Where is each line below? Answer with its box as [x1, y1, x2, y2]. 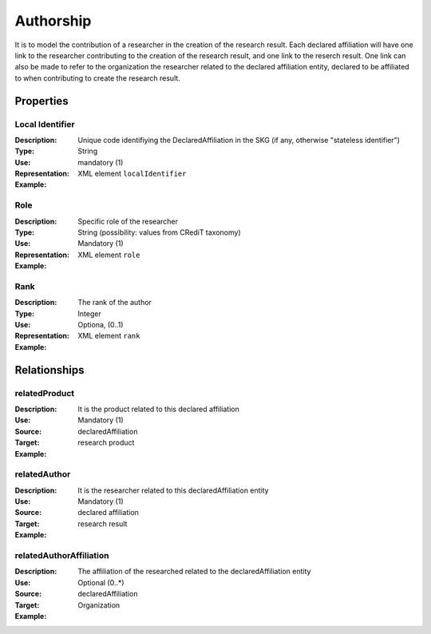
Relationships [14, 363, 85, 377]
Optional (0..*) [77, 577, 125, 587]
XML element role [77, 250, 140, 260]
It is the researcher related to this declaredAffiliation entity [77, 485, 269, 495]
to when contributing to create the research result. [14, 73, 181, 83]
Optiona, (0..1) [77, 320, 124, 330]
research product [77, 438, 135, 447]
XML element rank [77, 331, 140, 341]
